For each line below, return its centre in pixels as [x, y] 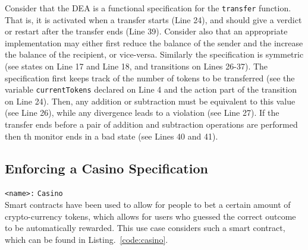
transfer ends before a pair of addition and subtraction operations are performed [151, 124]
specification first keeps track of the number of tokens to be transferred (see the [150, 77]
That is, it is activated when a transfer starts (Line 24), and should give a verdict [153, 19]
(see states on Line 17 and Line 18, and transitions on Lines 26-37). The [136, 66]
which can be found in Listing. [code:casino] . [87, 239]
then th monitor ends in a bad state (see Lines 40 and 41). [111, 136]
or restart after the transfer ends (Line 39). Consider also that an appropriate [146, 31]
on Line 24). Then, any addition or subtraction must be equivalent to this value [150, 101]
